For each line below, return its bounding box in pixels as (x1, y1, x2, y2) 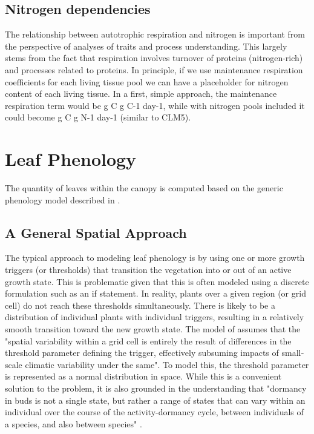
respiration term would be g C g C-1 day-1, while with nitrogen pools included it (5, 99, 305, 111)
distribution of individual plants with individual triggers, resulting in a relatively (5, 311, 304, 323)
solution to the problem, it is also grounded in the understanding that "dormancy (5, 382, 307, 394)
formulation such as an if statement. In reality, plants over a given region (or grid (5, 287, 306, 300)
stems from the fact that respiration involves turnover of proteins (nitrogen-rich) (5, 51, 303, 64)
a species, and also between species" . (5, 417, 142, 430)
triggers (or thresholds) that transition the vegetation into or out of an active (5, 263, 292, 276)
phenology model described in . (5, 193, 120, 206)
